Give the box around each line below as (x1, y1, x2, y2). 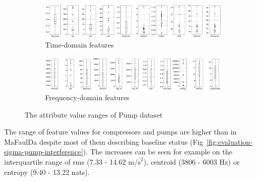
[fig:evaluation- (206, 136, 253, 147)
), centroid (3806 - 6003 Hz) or (143, 156, 240, 167)
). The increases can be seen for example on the (83, 146, 232, 157)
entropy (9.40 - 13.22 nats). (4, 166, 90, 177)
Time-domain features (45, 39, 114, 50)
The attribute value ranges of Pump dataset (25, 109, 163, 120)
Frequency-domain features (45, 92, 130, 103)
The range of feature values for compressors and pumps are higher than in (4, 126, 237, 137)
